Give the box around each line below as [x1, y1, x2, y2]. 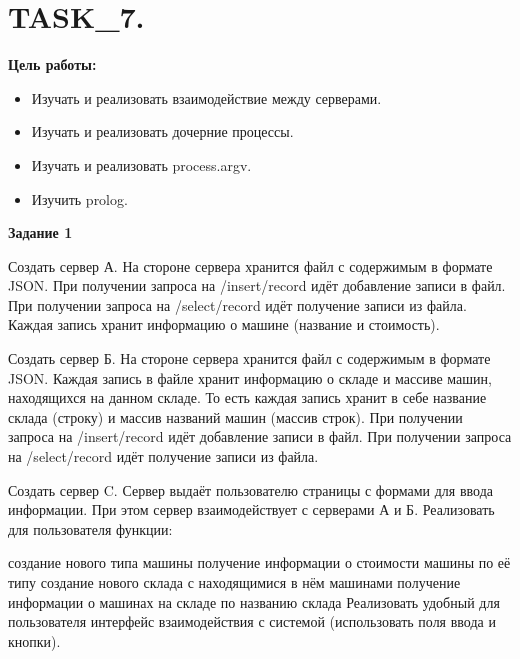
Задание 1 [8, 222, 73, 243]
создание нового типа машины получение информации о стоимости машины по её [8, 552, 511, 573]
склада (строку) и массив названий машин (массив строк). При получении [8, 406, 463, 427]
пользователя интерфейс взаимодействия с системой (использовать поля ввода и [8, 611, 496, 632]
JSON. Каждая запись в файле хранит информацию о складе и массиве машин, [8, 367, 492, 388]
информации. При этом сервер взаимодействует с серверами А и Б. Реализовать [8, 499, 495, 520]
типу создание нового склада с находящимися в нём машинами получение [8, 572, 461, 592]
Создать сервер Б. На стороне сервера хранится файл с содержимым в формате [8, 348, 491, 369]
